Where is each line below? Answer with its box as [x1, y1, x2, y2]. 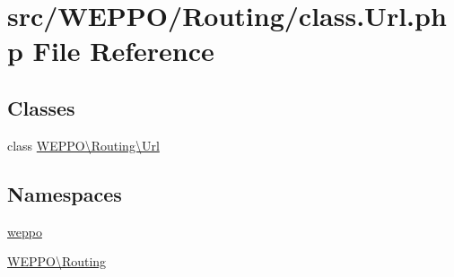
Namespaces [7, 179, 122, 207]
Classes [7, 93, 75, 121]
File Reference [32, 32, 214, 69]
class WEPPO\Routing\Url [7, 135, 160, 154]
